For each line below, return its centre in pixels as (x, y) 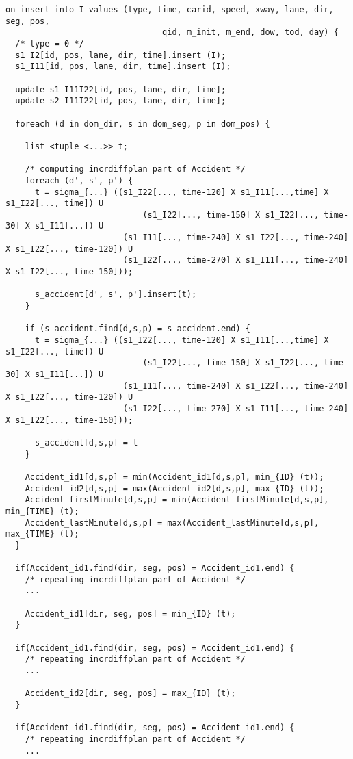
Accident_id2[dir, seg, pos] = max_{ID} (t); (130, 694)
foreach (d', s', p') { (79, 180)
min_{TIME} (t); (42, 511)
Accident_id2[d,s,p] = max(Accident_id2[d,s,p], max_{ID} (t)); (174, 488)
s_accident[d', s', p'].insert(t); (116, 295)
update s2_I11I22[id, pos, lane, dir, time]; (121, 101)
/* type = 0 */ (50, 43)
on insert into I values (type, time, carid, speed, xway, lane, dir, (170, 10)
